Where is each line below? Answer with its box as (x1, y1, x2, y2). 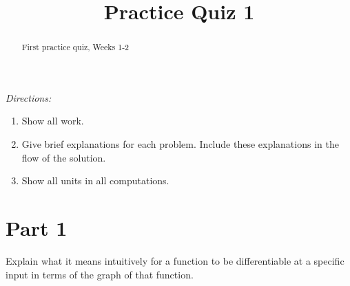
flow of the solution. (21, 150, 106, 164)
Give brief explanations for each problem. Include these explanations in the (21, 137, 339, 151)
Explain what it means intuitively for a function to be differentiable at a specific (6, 253, 344, 267)
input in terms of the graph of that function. (6, 267, 194, 281)
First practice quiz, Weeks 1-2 (21, 41, 130, 53)
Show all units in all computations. (21, 173, 169, 188)
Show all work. (21, 113, 84, 128)
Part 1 (6, 213, 68, 241)
